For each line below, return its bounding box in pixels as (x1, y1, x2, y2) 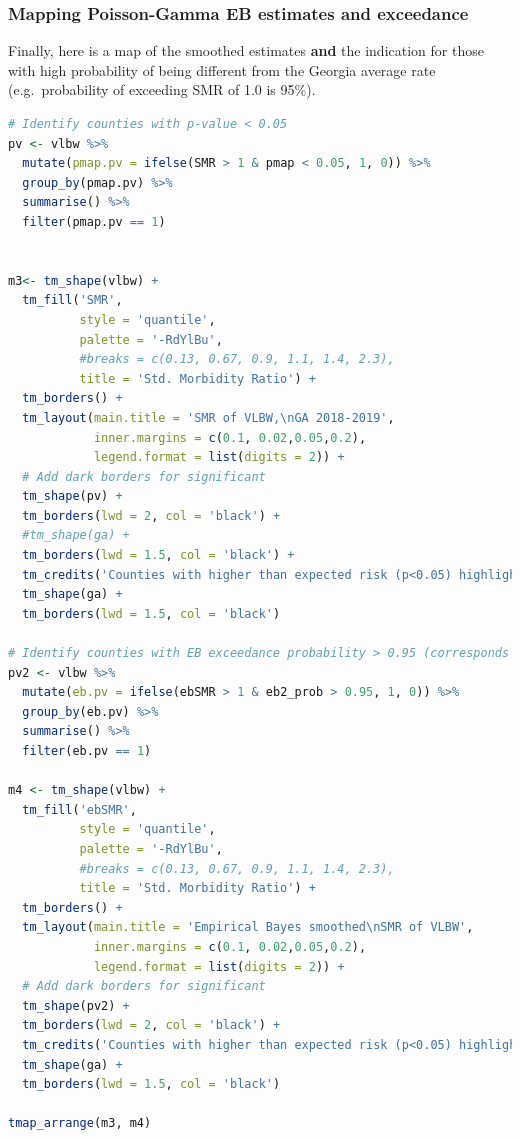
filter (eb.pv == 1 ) (22, 744, 152, 758)
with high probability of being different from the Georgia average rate (8, 59, 436, 80)
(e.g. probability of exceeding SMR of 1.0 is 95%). (8, 79, 316, 100)
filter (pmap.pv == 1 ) (22, 214, 166, 229)
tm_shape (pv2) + (22, 998, 130, 1013)
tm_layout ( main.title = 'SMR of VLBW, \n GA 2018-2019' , (22, 410, 395, 425)
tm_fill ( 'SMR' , (22, 293, 123, 308)
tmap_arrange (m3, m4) (8, 1116, 152, 1131)
